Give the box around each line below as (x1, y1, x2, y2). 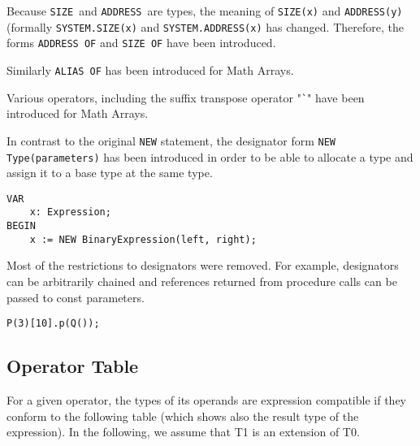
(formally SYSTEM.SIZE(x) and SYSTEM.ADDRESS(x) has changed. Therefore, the (6, 18, 404, 35)
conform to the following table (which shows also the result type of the (6, 407, 359, 424)
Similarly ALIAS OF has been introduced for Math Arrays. (6, 61, 294, 78)
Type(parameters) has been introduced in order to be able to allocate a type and (6, 148, 414, 165)
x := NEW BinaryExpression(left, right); (29, 233, 257, 245)
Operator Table (6, 353, 139, 379)
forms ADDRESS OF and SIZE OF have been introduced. (6, 34, 276, 51)
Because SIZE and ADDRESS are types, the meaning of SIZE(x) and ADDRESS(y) (6, 2, 403, 19)
